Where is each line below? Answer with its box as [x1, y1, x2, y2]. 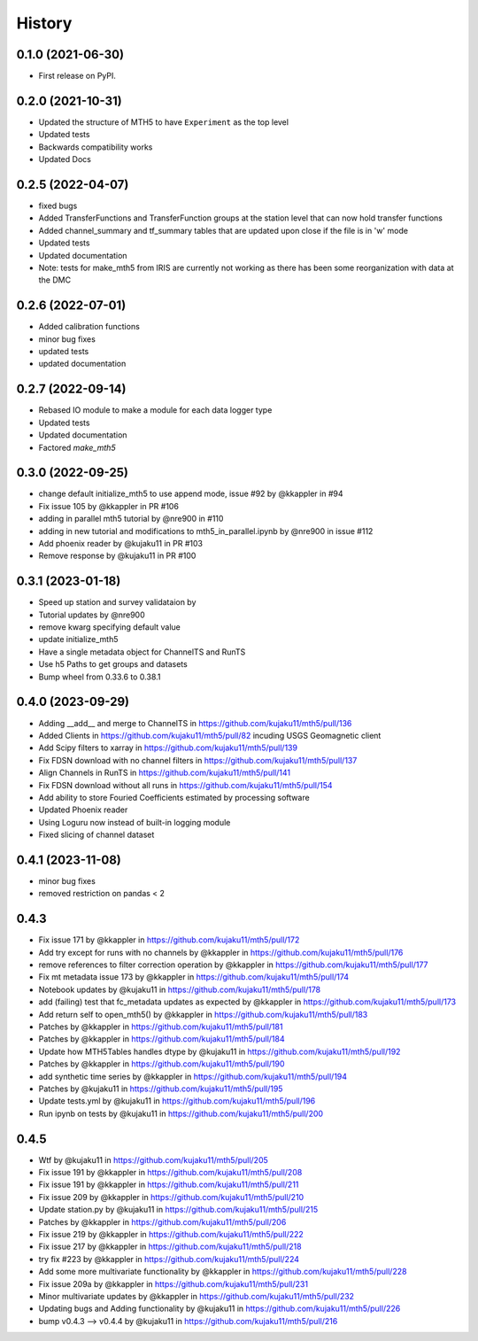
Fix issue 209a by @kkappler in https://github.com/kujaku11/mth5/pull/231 [38, 1278, 309, 1289]
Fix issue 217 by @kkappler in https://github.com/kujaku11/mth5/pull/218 [38, 1241, 302, 1252]
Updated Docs [38, 154, 92, 165]
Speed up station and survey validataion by [38, 597, 197, 608]
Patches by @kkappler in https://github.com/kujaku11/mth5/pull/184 [38, 1034, 285, 1044]
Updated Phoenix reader [38, 804, 128, 815]
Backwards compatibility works [38, 142, 153, 152]
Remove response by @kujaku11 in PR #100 [38, 550, 197, 562]
